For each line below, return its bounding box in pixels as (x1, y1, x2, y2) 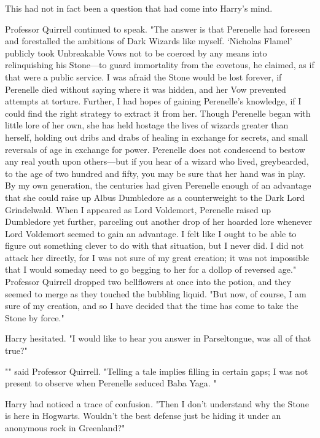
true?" (5, 344, 28, 357)
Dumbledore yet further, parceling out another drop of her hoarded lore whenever (5, 215, 312, 228)
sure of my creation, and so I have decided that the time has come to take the (5, 299, 299, 312)
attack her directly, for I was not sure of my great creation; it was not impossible (5, 251, 310, 264)
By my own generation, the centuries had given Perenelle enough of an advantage (5, 179, 311, 192)
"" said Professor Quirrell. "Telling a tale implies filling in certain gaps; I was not (5, 364, 308, 377)
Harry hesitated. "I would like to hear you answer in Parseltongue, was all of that (5, 332, 311, 345)
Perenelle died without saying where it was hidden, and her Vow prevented (5, 82, 286, 95)
